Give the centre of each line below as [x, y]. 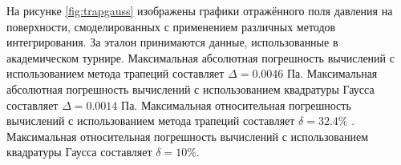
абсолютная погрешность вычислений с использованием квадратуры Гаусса [190, 89]
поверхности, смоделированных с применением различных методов [171, 26]
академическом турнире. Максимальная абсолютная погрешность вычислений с [200, 57]
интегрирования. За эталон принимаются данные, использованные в [172, 42]
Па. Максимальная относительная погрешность [236, 105]
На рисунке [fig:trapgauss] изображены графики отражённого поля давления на [200, 10]
